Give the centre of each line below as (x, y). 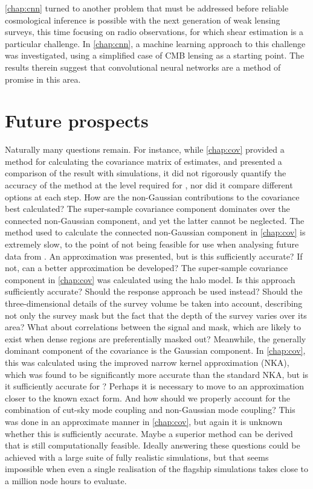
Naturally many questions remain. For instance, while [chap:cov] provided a (145, 149)
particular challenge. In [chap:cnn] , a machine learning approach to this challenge (155, 43)
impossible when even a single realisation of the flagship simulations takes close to (156, 469)
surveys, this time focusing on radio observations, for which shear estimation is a (154, 32)
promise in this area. (43, 79)
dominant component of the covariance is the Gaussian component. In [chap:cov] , (155, 350)
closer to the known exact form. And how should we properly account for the (148, 398)
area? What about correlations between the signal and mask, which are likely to (153, 327)
